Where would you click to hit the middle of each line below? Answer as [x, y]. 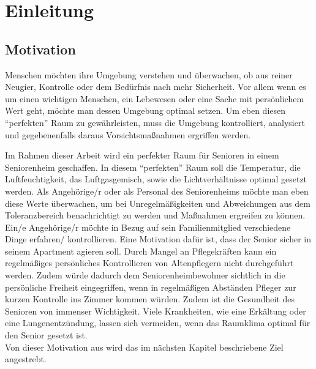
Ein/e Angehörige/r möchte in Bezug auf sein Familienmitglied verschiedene [148, 227]
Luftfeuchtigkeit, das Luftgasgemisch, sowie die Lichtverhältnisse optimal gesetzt [156, 179]
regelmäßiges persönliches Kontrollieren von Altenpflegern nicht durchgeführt [149, 263]
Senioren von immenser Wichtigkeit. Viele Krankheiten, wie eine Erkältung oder [156, 311]
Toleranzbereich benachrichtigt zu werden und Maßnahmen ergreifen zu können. [155, 215]
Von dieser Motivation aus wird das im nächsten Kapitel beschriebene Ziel [144, 347]
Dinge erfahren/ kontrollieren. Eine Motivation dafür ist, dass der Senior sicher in [158, 239]
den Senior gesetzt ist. [46, 335]
